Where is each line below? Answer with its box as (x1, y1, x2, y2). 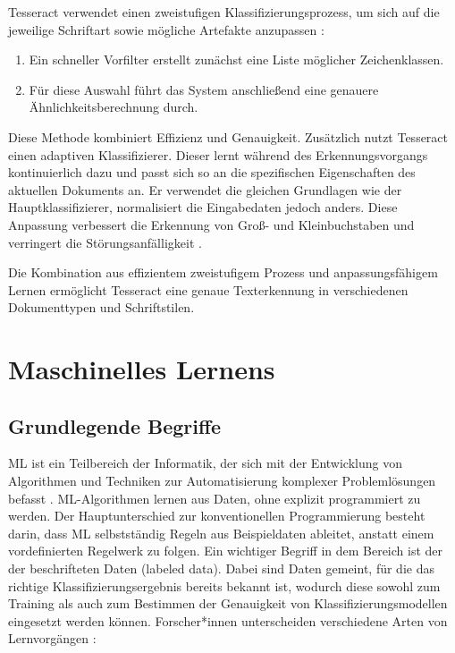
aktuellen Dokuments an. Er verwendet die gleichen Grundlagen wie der (8, 180, 402, 199)
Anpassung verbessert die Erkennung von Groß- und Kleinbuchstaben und (8, 215, 415, 233)
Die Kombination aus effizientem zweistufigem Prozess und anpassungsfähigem (8, 263, 438, 282)
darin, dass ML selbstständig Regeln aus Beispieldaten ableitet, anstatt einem (8, 523, 434, 542)
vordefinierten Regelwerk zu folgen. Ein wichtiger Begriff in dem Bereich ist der (8, 541, 443, 560)
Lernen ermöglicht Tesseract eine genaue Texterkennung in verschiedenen (8, 280, 409, 299)
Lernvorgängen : (8, 629, 97, 648)
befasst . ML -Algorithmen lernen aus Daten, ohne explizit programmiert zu (8, 488, 421, 507)
